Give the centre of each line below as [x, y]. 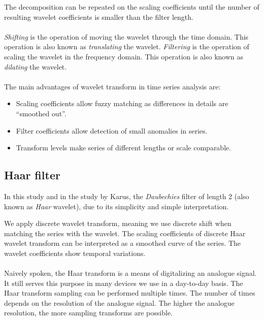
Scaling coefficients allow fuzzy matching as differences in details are [122, 103]
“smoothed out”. [41, 113]
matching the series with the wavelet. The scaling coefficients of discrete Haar [125, 233]
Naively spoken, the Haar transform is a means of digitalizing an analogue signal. [130, 273]
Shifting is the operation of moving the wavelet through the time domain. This [126, 36]
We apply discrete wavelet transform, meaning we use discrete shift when [118, 223]
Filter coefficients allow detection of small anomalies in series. [112, 130]
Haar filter [32, 175]
